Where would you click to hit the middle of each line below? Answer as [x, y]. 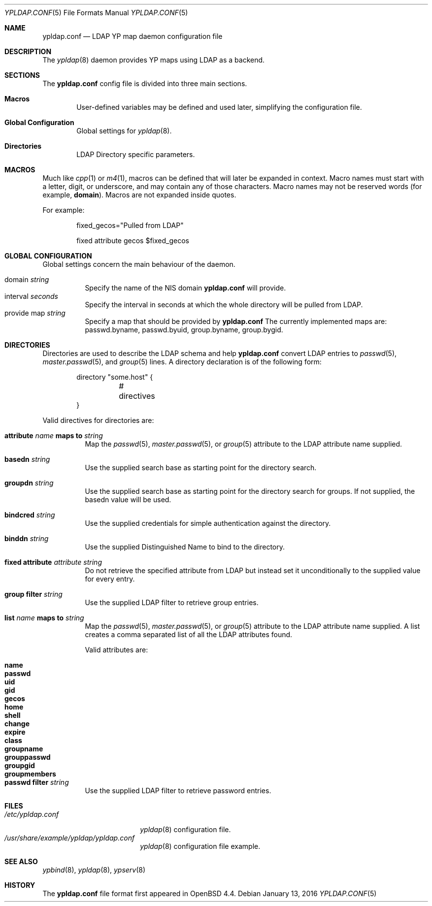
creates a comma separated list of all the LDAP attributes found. [189, 634]
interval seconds [31, 296]
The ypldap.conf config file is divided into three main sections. [145, 83]
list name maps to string [44, 618]
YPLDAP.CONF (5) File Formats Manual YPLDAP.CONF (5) [96, 13]
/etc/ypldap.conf [32, 814]
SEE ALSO [21, 861]
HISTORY [20, 885]
